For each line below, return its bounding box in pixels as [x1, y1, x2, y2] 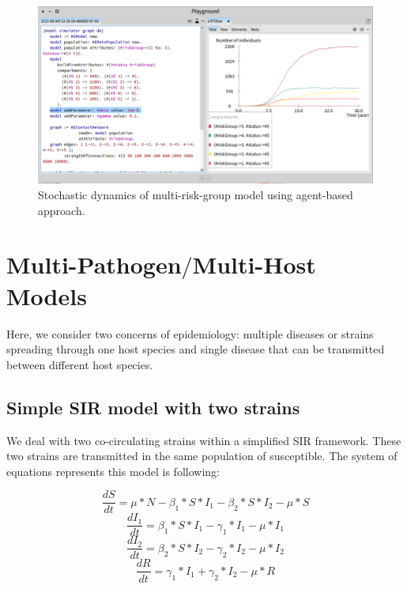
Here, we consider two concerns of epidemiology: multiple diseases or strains [6, 325, 374, 342]
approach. [38, 202, 85, 218]
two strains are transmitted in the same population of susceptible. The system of [6, 447, 398, 464]
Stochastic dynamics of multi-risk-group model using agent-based [38, 187, 353, 203]
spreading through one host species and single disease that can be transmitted [6, 341, 385, 357]
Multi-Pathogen [6, 248, 182, 281]
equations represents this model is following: [6, 463, 220, 479]
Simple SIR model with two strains [6, 395, 300, 419]
